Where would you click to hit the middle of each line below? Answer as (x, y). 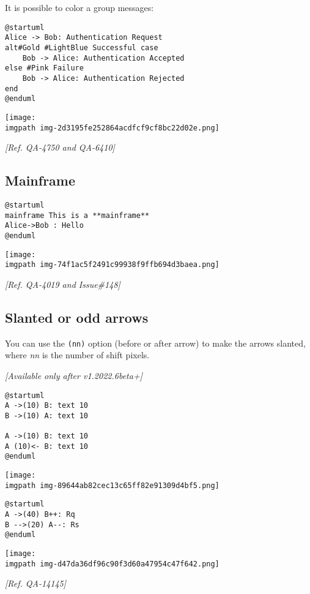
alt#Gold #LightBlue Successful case (82, 47)
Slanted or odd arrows (77, 317)
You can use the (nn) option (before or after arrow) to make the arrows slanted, (155, 343)
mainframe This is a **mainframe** (77, 215)
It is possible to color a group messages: (79, 7)
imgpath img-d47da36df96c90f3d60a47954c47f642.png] (112, 564)
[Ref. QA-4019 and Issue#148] (63, 284)
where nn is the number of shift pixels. (77, 355)
